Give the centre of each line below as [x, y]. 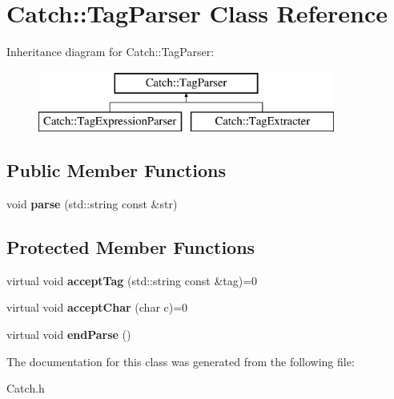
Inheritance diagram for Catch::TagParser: [111, 52]
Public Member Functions [116, 170]
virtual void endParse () [69, 335]
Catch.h [26, 388]
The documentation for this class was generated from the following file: [181, 361]
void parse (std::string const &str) [92, 204]
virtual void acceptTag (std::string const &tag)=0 [132, 280]
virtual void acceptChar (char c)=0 [97, 307]
